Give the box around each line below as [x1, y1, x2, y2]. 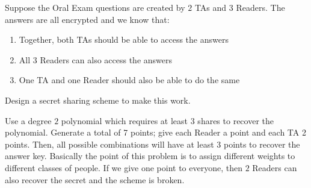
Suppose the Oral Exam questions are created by [5, 1, 185, 13]
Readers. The [236, 1, 285, 13]
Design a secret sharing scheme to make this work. [5, 93, 191, 106]
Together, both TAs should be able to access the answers [19, 33, 229, 46]
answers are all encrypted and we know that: [5, 13, 170, 25]
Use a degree [5, 114, 52, 127]
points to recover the [223, 137, 300, 150]
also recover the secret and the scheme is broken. [5, 173, 185, 186]
